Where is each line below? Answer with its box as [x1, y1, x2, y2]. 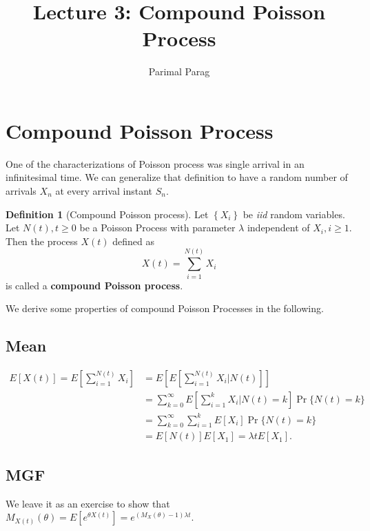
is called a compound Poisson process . [6, 278, 183, 292]
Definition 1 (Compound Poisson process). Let [6, 206, 209, 221]
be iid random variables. [243, 206, 345, 221]
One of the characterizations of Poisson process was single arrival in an [6, 156, 305, 171]
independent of [247, 220, 310, 235]
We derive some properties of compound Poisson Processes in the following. [6, 301, 324, 316]
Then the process [6, 233, 78, 248]
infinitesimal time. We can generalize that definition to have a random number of [6, 170, 348, 184]
